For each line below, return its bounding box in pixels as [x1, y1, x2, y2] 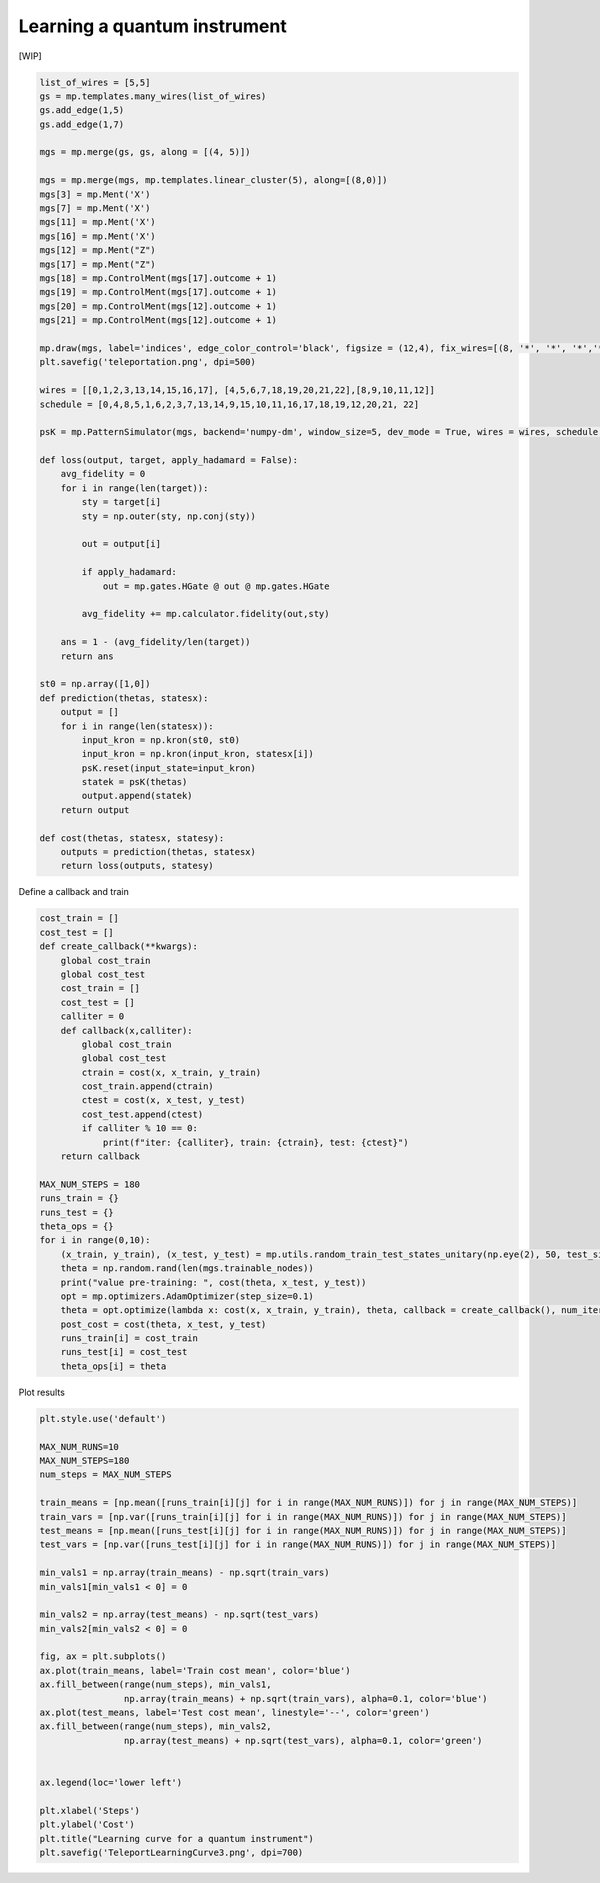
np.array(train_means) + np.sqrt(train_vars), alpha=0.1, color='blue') [123, 1693, 489, 1704]
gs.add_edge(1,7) [39, 118, 125, 130]
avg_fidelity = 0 [60, 468, 146, 480]
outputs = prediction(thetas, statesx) [60, 846, 257, 858]
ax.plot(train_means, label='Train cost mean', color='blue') [39, 1665, 351, 1676]
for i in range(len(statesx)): [60, 720, 214, 732]
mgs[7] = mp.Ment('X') [39, 203, 151, 214]
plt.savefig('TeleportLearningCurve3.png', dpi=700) [39, 1846, 304, 1858]
